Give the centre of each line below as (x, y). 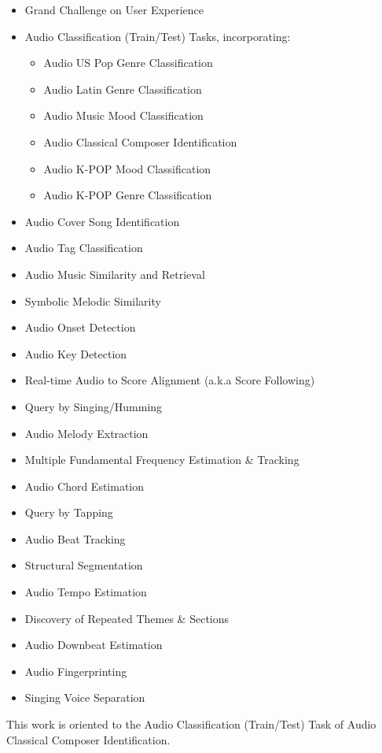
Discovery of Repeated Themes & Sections (127, 618)
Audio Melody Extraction (86, 433)
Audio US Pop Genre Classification (128, 63)
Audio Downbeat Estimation (94, 645)
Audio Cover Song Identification (102, 221)
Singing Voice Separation (85, 697)
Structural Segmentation (84, 565)
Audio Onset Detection (80, 327)
